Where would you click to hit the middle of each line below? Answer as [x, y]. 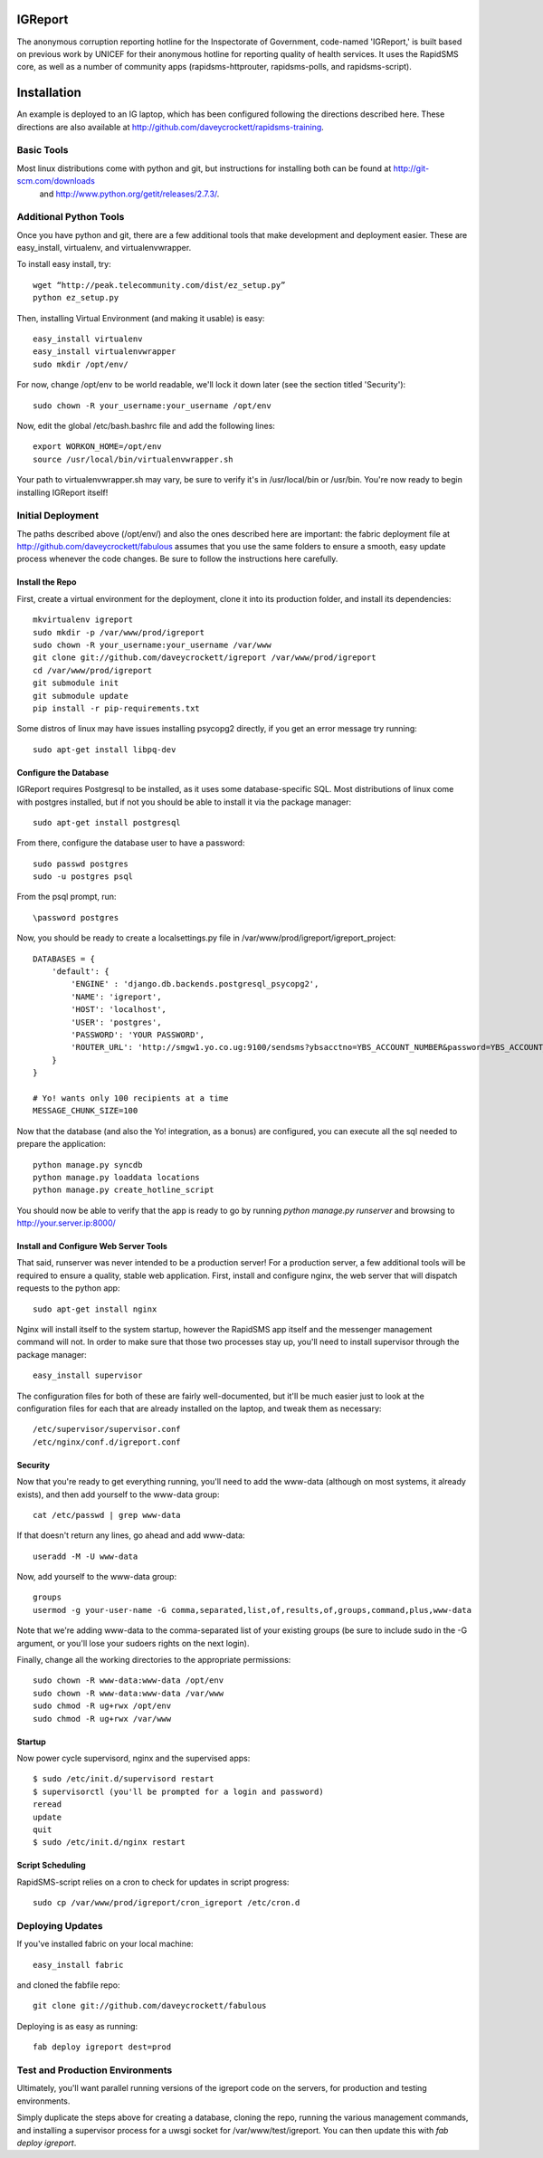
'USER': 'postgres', [116, 1022]
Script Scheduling [51, 1866]
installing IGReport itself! [62, 492]
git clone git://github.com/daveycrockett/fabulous [150, 2006]
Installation [49, 93]
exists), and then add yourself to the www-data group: [118, 1494]
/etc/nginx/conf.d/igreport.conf [107, 1442]
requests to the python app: [68, 1288]
